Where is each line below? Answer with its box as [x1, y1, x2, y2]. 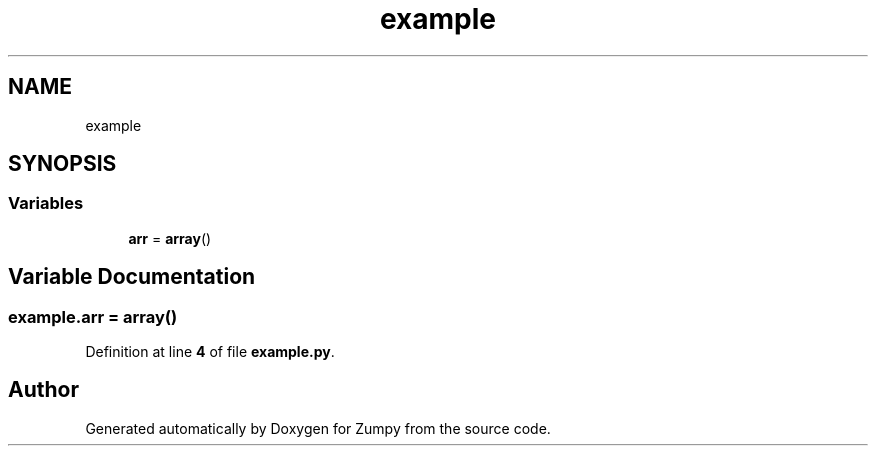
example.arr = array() [8, 306, 178, 327]
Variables [8, 193, 84, 214]
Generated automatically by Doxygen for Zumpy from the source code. [85, 419, 551, 437]
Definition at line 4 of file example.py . [85, 343, 335, 361]
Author [8, 377, 79, 403]
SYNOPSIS [8, 151, 117, 177]
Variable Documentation [8, 264, 256, 290]
